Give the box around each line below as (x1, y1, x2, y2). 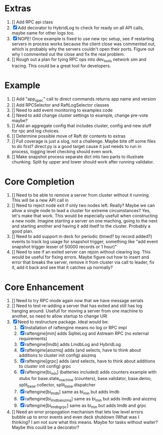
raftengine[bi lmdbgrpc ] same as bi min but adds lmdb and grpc (25, 402, 147, 410)
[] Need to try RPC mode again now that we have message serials (11, 298, 144, 304)
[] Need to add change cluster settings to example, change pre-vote (11, 112, 148, 118)
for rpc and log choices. (11, 128, 60, 134)
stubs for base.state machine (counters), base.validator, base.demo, (18, 376, 152, 382)
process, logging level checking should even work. (11, 149, 114, 155)
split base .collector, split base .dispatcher (18, 381, 96, 389)
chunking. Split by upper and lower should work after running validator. (11, 159, 154, 165)
